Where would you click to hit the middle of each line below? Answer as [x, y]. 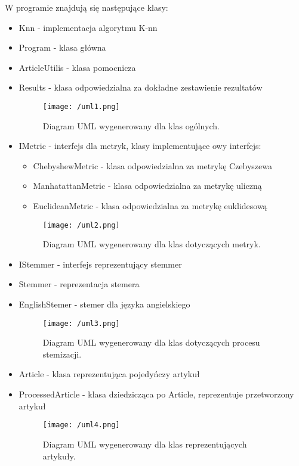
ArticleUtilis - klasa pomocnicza [77, 67]
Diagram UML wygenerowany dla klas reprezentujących [145, 444]
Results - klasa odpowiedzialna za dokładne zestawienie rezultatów [141, 87]
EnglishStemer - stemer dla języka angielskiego [104, 304]
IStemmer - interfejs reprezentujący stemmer [100, 264]
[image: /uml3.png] [81, 323]
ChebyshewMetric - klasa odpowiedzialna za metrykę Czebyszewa [153, 165]
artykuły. [59, 456]
